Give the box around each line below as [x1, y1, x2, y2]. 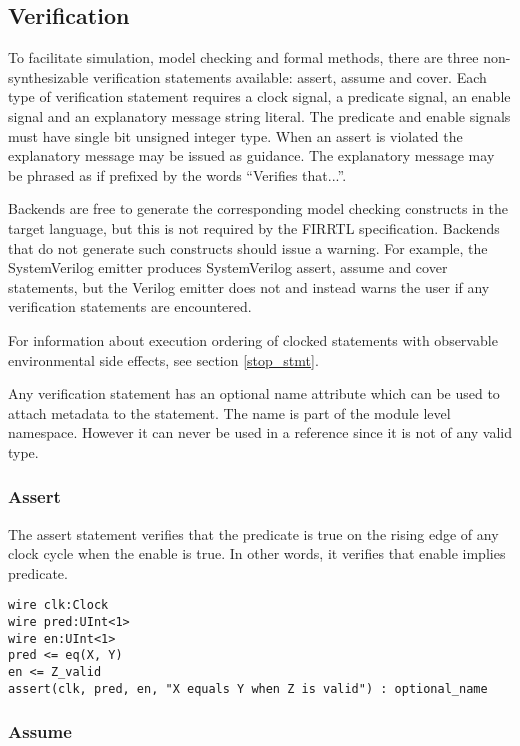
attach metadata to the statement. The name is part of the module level [8, 402, 451, 423]
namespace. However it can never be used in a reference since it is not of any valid [8, 422, 512, 443]
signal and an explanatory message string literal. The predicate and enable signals [8, 105, 511, 126]
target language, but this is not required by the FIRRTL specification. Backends [8, 217, 500, 238]
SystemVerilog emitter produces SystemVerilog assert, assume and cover [8, 257, 448, 278]
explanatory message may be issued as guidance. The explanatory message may [8, 145, 495, 166]
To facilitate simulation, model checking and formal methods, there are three [8, 47, 479, 68]
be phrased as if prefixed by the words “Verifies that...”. [8, 164, 347, 185]
